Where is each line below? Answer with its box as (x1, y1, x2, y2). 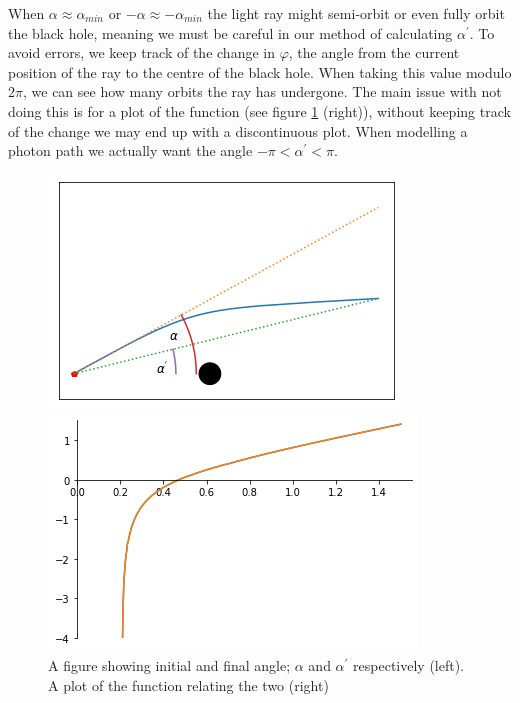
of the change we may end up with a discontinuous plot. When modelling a (8, 120, 468, 141)
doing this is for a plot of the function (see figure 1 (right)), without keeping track (8, 100, 511, 121)
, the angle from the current (288, 42, 460, 63)
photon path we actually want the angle (8, 140, 253, 161)
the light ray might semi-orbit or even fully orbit (207, 3, 505, 23)
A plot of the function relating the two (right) (48, 674, 329, 695)
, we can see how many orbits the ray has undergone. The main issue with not (22, 81, 502, 102)
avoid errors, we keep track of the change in (8, 42, 275, 63)
